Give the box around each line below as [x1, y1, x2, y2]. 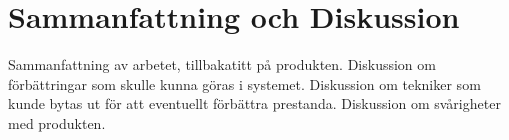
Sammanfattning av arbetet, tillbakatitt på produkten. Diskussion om [8, 54, 436, 75]
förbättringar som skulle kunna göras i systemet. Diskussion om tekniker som [8, 73, 481, 94]
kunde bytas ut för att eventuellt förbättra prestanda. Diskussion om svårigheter [8, 93, 501, 114]
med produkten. [8, 112, 106, 133]
